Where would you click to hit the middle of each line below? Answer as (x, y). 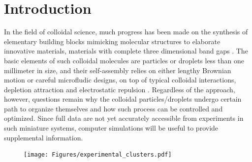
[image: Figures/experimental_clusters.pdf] (98, 155)
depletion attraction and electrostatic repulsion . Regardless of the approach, (120, 89)
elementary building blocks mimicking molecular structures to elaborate (112, 41)
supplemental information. (44, 137)
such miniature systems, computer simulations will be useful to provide (111, 128)
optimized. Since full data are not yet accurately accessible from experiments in (124, 118)
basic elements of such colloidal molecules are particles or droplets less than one (124, 60)
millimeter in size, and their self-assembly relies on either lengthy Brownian (118, 70)
